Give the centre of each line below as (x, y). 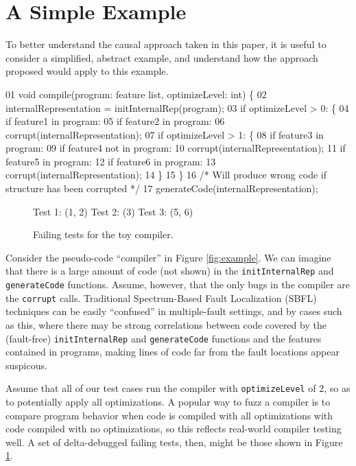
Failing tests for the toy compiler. (103, 234)
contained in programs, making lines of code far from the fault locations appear (173, 352)
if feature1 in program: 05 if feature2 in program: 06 (115, 121)
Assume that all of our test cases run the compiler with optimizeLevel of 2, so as (178, 388)
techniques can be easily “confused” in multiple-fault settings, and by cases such (174, 311)
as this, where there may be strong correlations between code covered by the (166, 325)
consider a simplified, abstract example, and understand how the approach (162, 57)
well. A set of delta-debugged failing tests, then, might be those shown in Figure (174, 442)
